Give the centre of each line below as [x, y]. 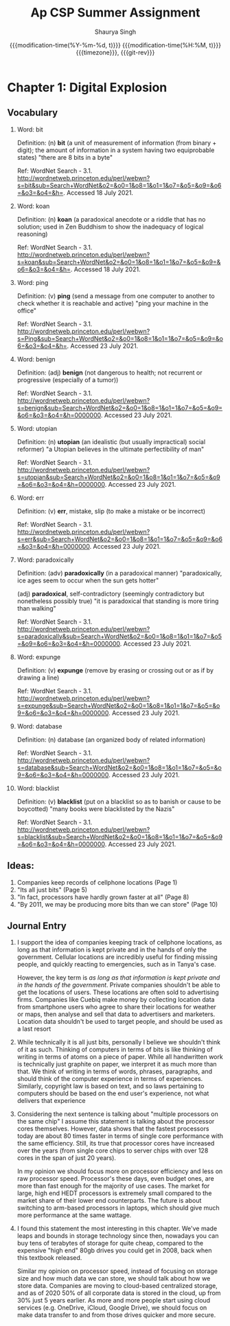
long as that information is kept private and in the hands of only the [112, 950]
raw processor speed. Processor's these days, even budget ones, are [115, 1179]
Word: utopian [37, 428]
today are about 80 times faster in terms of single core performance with [120, 1136]
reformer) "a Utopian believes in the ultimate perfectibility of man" [111, 449]
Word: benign [36, 359]
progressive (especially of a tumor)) [68, 379]
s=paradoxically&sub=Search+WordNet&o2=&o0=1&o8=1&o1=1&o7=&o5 [119, 636]
